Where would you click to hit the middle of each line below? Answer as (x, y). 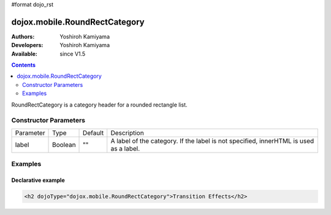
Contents (24, 65)
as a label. (125, 148)
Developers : (27, 45)
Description (127, 133)
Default (93, 133)
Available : (25, 54)
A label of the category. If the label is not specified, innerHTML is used (212, 141)
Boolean (64, 145)
